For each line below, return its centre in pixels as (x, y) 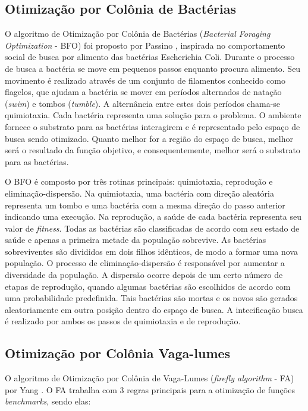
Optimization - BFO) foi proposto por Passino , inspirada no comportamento (145, 45)
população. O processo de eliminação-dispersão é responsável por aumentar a (145, 263)
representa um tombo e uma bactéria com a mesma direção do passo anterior (145, 205)
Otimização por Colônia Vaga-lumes (118, 353)
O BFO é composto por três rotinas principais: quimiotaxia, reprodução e (139, 181)
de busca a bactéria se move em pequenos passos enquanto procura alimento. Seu (153, 68)
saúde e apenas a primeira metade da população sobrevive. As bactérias (136, 240)
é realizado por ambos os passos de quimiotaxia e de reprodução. (123, 321)
